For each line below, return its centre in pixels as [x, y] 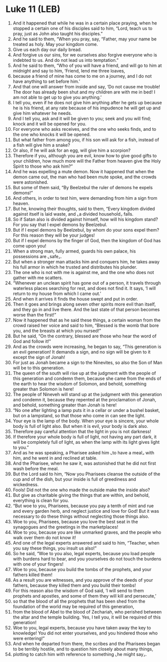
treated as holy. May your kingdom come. [55, 44]
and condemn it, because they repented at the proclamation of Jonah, [84, 399]
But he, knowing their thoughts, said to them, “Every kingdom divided [84, 209]
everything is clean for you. [41, 500]
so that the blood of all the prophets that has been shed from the [79, 601]
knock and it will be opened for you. [49, 124]
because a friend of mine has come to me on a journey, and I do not [82, 76]
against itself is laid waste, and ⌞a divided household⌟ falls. [73, 214]
